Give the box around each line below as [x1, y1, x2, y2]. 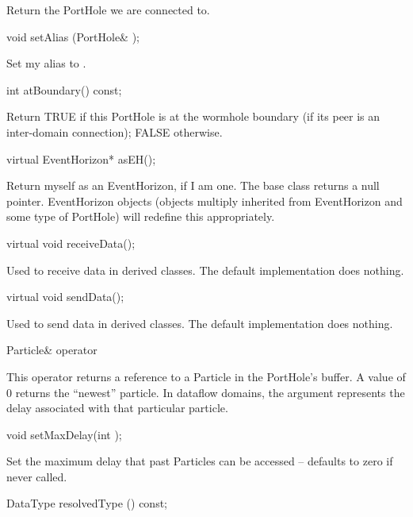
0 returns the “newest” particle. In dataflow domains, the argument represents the [6, 384, 405, 400]
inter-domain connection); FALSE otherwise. [6, 123, 223, 140]
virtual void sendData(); [6, 288, 124, 305]
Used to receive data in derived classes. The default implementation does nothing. [6, 261, 404, 278]
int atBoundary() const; [6, 81, 122, 98]
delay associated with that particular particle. [6, 399, 228, 416]
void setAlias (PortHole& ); [6, 28, 140, 44]
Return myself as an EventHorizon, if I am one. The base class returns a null [6, 177, 380, 194]
